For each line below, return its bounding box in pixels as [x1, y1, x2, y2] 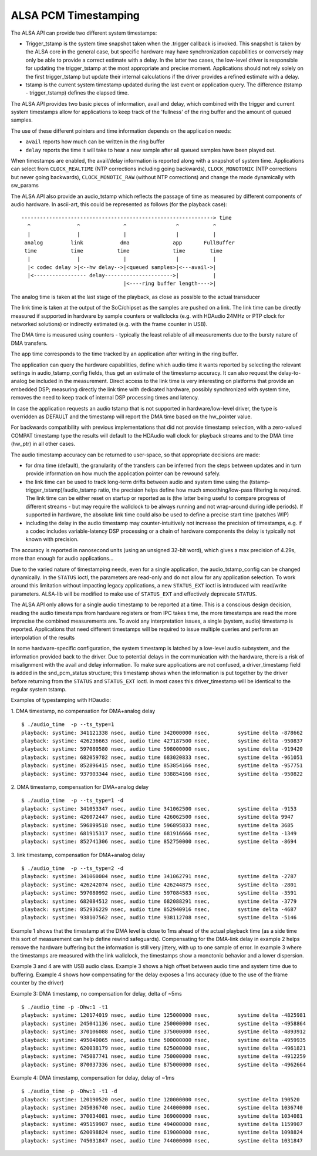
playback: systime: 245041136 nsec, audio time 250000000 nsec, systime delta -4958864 [21, 1020, 306, 1027]
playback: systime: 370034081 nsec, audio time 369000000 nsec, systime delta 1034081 [21, 1113, 303, 1119]
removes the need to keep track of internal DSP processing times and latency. [11, 394, 200, 401]
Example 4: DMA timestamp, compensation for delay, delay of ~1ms [11, 1074, 175, 1081]
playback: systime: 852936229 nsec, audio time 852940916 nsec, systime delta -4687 [21, 906, 297, 913]
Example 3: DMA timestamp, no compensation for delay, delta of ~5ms [11, 990, 182, 997]
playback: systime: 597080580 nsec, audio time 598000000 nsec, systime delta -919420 [21, 746, 303, 752]
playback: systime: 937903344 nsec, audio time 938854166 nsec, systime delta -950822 [21, 770, 303, 777]
